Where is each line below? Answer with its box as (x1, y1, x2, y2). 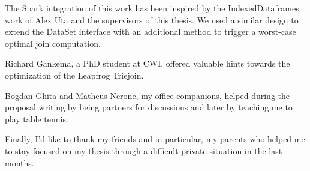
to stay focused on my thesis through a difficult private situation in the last (5, 144, 282, 157)
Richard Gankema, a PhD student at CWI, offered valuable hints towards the (5, 57, 290, 70)
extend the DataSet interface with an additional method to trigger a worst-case (5, 25, 296, 38)
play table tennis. (5, 112, 68, 125)
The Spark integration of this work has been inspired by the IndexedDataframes (5, 2, 299, 14)
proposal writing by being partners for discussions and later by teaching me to (5, 101, 293, 113)
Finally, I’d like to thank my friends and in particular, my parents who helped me (5, 133, 305, 145)
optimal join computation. (5, 37, 101, 49)
